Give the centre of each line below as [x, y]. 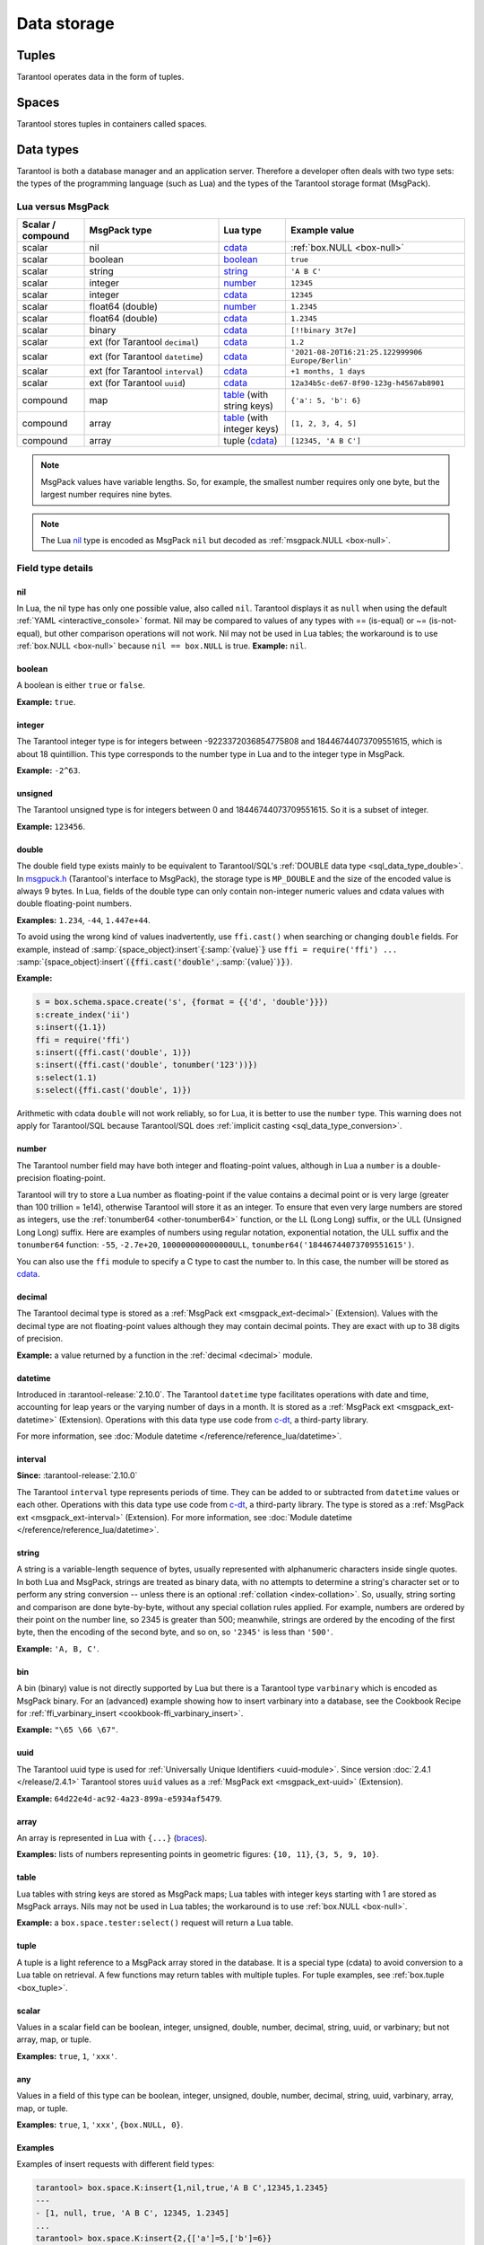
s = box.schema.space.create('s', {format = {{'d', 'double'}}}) [182, 1002]
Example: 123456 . [51, 826]
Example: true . [46, 701]
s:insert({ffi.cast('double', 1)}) [113, 1052]
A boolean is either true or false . [81, 685]
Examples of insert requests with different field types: [116, 2164]
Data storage [66, 23]
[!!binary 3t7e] [324, 330]
